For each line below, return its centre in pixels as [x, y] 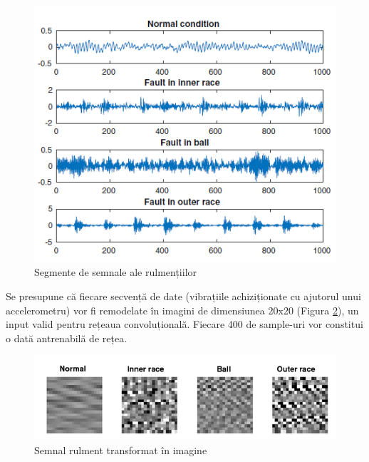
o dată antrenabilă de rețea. [67, 338]
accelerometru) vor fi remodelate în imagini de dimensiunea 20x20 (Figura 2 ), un [182, 310]
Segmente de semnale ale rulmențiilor [116, 272]
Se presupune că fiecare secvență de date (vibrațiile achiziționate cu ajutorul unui [183, 296]
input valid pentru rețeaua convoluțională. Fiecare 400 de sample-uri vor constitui [184, 324]
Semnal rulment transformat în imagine [121, 450]
